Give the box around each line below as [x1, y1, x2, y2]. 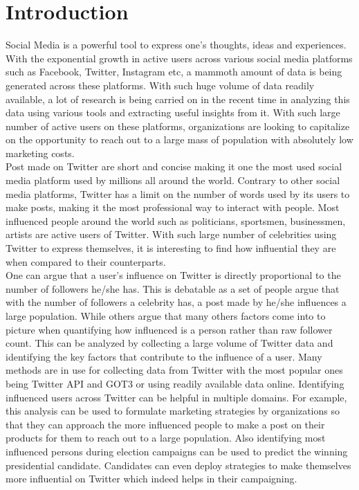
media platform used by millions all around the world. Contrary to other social [6, 173, 340, 188]
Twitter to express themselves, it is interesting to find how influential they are [6, 241, 336, 255]
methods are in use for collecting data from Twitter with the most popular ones [6, 363, 343, 377]
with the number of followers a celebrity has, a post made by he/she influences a [6, 295, 347, 309]
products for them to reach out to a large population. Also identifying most [6, 430, 326, 445]
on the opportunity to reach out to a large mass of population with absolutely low [6, 132, 353, 147]
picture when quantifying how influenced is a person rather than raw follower [6, 322, 333, 336]
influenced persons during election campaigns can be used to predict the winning [6, 444, 348, 458]
